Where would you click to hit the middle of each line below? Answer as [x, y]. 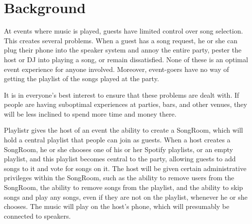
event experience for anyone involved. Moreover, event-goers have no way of [117, 69]
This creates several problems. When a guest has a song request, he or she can [121, 40]
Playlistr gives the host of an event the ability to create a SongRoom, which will [124, 130]
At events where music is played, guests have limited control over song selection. [124, 31]
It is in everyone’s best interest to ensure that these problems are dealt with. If [122, 95]
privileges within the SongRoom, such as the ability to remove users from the [119, 178]
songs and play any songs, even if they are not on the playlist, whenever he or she [126, 197]
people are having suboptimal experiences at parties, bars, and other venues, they [126, 104]
